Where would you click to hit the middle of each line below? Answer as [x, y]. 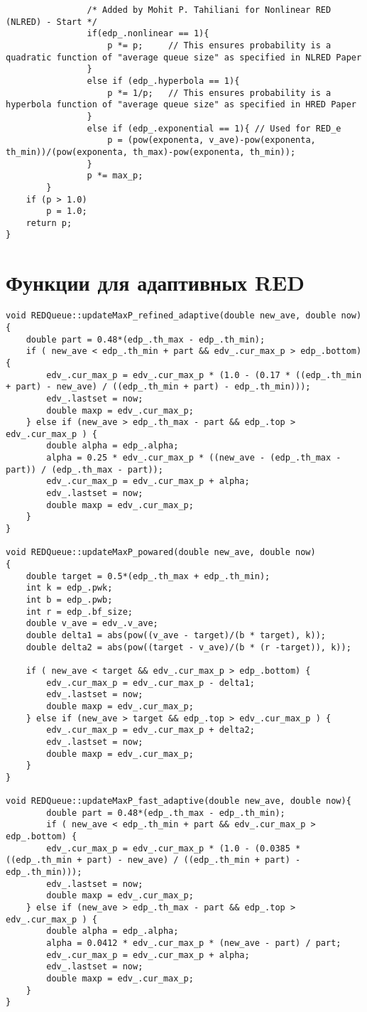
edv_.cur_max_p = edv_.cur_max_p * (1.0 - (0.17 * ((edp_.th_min [204, 375]
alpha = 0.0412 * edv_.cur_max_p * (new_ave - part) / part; [194, 943]
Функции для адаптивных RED [155, 282]
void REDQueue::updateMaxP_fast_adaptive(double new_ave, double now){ [179, 801]
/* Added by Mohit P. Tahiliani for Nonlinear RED [209, 10]
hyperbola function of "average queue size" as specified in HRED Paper [181, 105]
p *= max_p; [115, 176]
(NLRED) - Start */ [51, 22]
